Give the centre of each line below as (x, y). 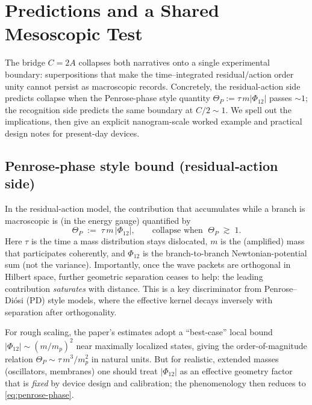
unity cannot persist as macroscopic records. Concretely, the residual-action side (153, 86)
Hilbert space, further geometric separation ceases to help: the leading (134, 277)
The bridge (25, 62)
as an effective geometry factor (236, 370)
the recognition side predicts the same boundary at (99, 109)
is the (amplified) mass (263, 241)
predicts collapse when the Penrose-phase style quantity (108, 98)
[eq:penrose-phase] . (39, 394)
